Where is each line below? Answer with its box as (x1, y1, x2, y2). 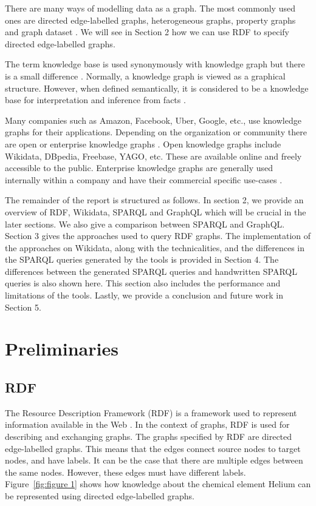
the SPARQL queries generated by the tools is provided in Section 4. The (5, 253, 279, 266)
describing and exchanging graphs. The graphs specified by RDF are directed (5, 430, 292, 443)
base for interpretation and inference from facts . (5, 93, 186, 106)
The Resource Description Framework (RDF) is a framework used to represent (5, 406, 297, 419)
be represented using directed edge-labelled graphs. (5, 489, 194, 502)
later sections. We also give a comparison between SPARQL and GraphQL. (5, 217, 285, 230)
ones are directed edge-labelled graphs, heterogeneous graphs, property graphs (5, 13, 296, 26)
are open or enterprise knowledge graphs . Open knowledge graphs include (5, 137, 281, 150)
